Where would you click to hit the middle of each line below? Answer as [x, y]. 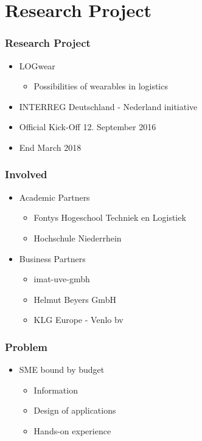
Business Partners [52, 258]
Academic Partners [54, 197]
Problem [26, 346]
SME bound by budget [62, 370]
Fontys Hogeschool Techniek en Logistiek [110, 217]
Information [56, 390]
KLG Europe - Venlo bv [78, 320]
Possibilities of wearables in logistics [101, 86]
